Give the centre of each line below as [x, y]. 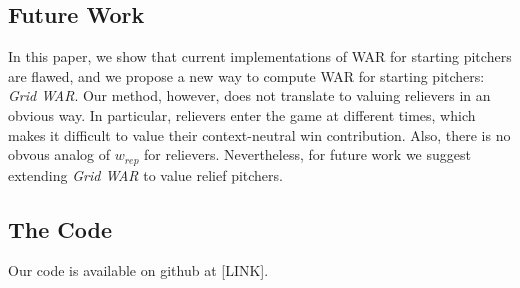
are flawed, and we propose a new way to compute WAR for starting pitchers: [246, 75]
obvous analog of [59, 154]
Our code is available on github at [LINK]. [138, 270]
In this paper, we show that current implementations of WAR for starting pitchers [260, 56]
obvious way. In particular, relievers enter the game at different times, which [242, 114]
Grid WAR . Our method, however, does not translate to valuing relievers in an [249, 95]
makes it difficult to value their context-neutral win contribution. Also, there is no [259, 134]
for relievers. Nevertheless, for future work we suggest [307, 154]
